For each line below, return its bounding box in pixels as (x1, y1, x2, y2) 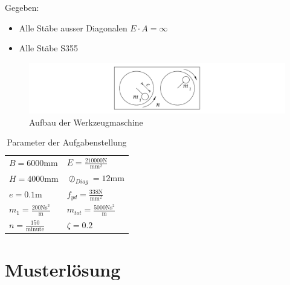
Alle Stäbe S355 (19, 42, 79, 54)
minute (26, 226, 45, 232)
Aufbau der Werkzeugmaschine (29, 115, 143, 128)
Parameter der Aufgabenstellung (7, 136, 127, 149)
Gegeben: (5, 1, 39, 13)
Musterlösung (5, 257, 121, 281)
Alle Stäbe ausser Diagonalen (19, 21, 127, 34)
